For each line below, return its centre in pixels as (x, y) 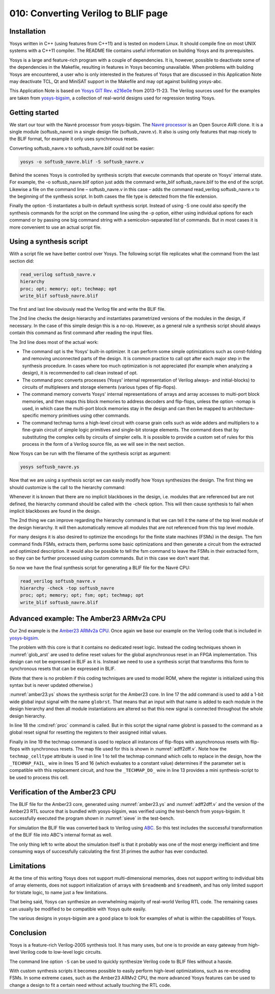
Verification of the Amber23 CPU (63, 792)
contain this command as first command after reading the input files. (81, 333)
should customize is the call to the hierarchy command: (67, 487)
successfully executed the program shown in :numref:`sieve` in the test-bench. (92, 818)
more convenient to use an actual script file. (56, 227)
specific (31, 416)
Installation (28, 31)
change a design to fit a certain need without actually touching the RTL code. (90, 985)
